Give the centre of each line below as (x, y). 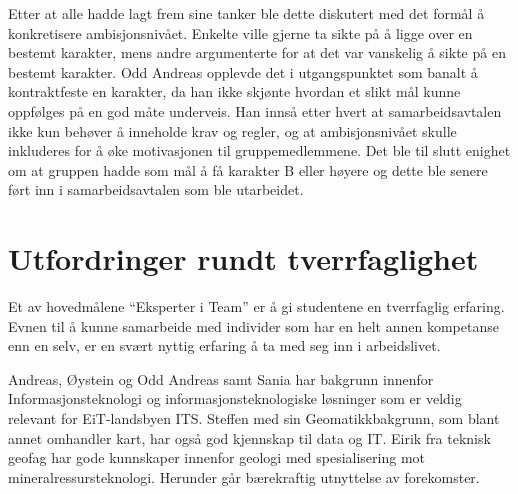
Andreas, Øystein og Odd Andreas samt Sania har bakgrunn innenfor (221, 378)
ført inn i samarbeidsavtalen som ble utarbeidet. (156, 189)
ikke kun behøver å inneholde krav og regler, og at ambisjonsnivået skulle (232, 130)
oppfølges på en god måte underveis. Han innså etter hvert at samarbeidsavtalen (255, 110)
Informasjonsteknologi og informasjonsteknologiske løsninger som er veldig (235, 398)
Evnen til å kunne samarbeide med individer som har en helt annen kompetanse (253, 325)
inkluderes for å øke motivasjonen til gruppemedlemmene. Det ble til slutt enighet (259, 150)
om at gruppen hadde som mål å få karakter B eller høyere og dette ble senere (248, 169)
